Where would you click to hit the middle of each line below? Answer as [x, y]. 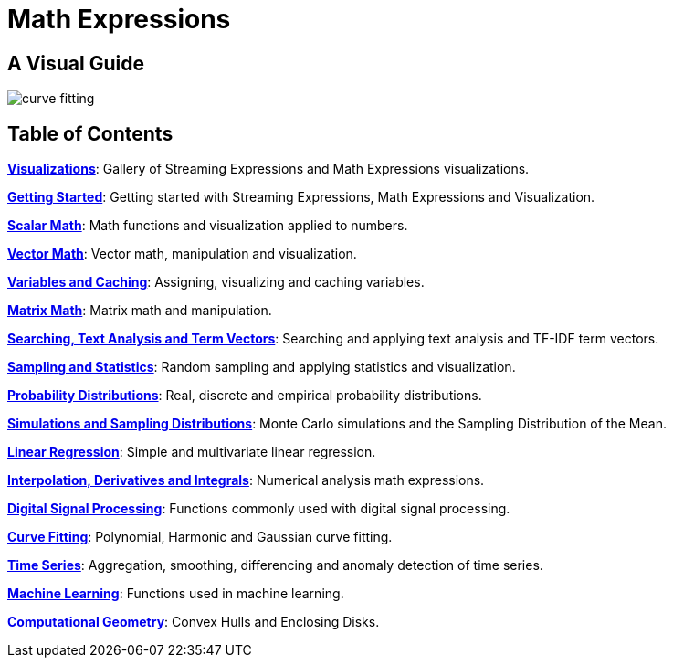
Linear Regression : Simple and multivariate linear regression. [192, 452]
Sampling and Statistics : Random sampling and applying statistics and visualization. [262, 367]
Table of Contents [90, 133]
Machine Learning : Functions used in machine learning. [176, 594]
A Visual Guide [76, 63]
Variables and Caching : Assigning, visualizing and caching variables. [216, 282]
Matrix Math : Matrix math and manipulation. [140, 311]
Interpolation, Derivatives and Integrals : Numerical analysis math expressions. [246, 480]
